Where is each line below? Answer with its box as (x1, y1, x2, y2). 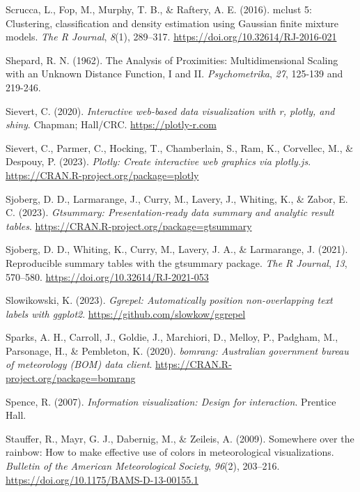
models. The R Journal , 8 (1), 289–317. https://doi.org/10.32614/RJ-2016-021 (6, 29, 337, 44)
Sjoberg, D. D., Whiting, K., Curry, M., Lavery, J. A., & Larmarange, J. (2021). (6, 242, 348, 256)
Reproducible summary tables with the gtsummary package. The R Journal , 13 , (6, 255, 347, 270)
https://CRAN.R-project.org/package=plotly (6, 167, 199, 182)
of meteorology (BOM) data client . (6, 357, 152, 371)
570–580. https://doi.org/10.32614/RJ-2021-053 (6, 269, 209, 284)
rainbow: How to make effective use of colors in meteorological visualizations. (6, 445, 334, 459)
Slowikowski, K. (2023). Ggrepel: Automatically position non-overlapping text (6, 293, 333, 307)
